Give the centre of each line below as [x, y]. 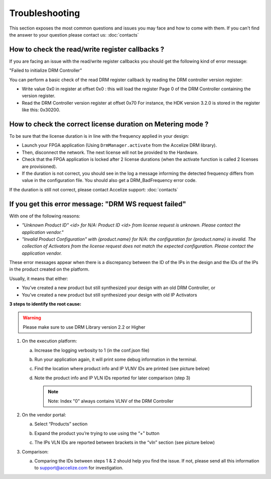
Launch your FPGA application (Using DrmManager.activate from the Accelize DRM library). [119, 145]
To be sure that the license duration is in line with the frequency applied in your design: [99, 136]
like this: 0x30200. [41, 110]
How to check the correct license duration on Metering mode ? [109, 124]
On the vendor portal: [44, 415]
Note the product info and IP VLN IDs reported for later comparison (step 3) [112, 378]
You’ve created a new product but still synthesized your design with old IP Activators [110, 295]
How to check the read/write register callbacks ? [87, 49]
